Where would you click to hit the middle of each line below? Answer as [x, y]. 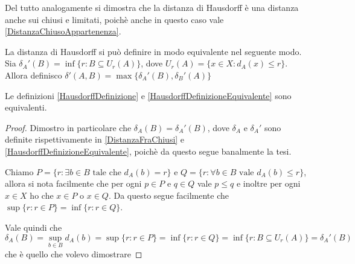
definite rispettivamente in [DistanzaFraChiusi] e [95, 139]
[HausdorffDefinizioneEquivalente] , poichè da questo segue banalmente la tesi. [148, 151]
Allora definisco [34, 75]
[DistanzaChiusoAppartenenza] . [63, 31]
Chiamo [19, 171]
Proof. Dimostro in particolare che [68, 127]
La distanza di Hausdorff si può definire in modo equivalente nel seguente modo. [153, 51]
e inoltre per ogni [268, 183]
